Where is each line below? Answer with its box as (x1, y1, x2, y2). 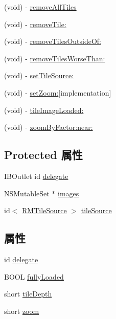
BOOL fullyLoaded (4, 271, 64, 282)
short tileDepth (4, 288, 52, 299)
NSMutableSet (4, 188, 50, 198)
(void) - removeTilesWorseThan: (4, 53, 105, 63)
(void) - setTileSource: (4, 70, 74, 81)
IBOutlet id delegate (4, 170, 68, 181)
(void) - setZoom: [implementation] (4, 87, 111, 98)
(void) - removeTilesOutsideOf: (4, 36, 101, 47)
